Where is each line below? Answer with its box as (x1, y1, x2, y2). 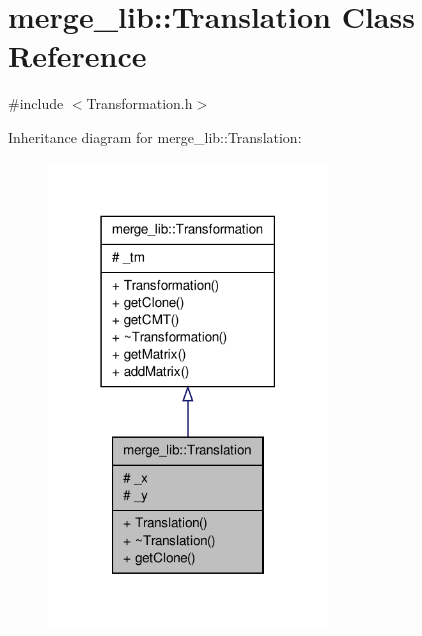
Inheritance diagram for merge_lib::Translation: (8, 126, 302, 147)
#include (8, 93, 64, 114)
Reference (8, 35, 147, 76)
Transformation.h (86, 93, 193, 114)
